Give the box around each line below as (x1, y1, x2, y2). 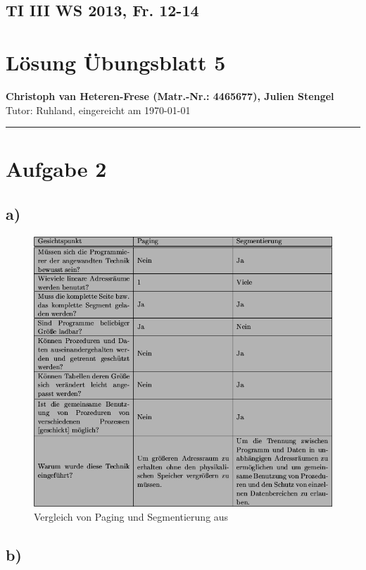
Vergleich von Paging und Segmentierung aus (34, 509, 229, 524)
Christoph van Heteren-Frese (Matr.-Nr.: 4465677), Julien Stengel (6, 88, 334, 103)
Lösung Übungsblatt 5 (6, 47, 226, 76)
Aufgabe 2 (6, 154, 107, 183)
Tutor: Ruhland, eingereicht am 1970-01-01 (6, 102, 191, 117)
